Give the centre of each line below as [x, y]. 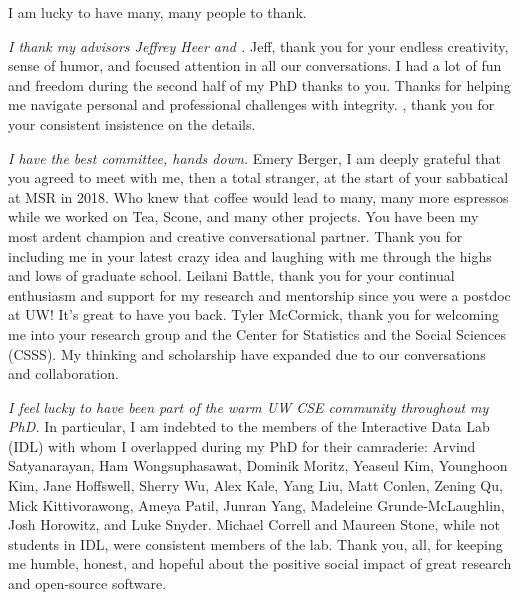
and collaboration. [63, 373]
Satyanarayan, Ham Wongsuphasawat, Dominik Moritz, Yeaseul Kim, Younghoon [258, 465]
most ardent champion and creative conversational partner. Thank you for [235, 235]
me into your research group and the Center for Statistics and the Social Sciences [257, 333]
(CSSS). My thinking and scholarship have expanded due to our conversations [247, 353]
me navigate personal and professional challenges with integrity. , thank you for [251, 104]
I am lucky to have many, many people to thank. [157, 12]
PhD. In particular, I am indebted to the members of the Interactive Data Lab [249, 426]
